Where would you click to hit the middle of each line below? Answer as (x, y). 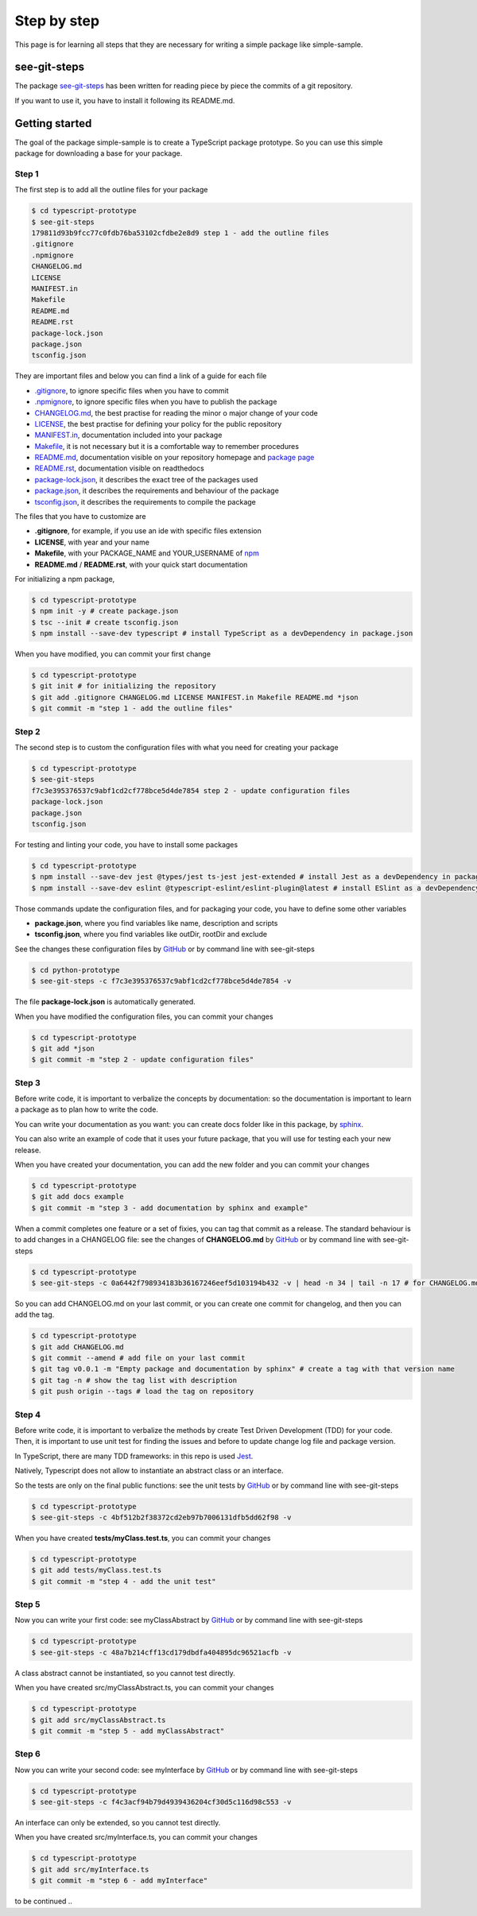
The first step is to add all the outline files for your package (111, 190)
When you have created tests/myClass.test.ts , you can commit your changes (143, 1538)
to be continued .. (44, 1901)
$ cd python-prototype (76, 970)
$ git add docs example (78, 1197)
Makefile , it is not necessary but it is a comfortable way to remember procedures (167, 446)
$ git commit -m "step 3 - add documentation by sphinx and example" (170, 1208)
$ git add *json (63, 1048)
